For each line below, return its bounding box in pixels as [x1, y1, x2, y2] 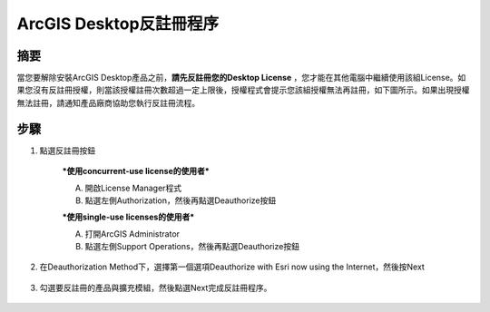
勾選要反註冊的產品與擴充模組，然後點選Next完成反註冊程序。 [39, 282, 272, 293]
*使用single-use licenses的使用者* [62, 211, 195, 222]
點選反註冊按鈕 [39, 145, 95, 156]
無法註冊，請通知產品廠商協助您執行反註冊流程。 [16, 97, 200, 108]
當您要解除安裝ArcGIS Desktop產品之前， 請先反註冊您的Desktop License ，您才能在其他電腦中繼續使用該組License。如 [16, 73, 466, 83]
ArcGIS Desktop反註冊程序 [16, 14, 220, 34]
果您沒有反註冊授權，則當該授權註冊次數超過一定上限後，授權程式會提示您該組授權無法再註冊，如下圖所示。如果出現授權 [16, 84, 470, 95]
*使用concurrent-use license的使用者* [62, 166, 211, 177]
